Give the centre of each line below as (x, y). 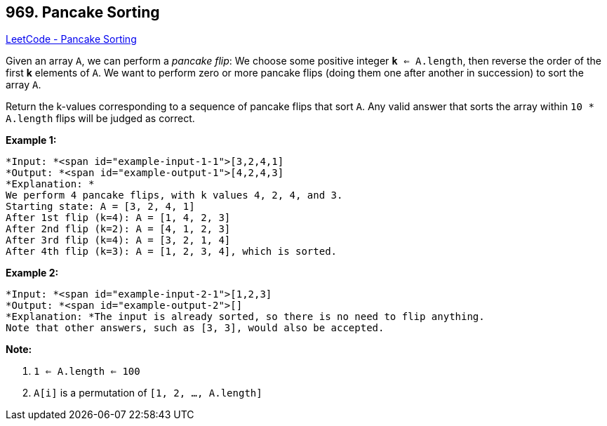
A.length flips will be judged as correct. (100, 119)
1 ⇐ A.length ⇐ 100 (87, 372)
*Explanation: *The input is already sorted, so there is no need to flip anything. (245, 317)
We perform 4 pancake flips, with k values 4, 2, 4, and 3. (174, 195)
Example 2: (32, 273)
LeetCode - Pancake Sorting (71, 39)
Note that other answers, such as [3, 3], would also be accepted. (195, 328)
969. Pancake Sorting (83, 12)
